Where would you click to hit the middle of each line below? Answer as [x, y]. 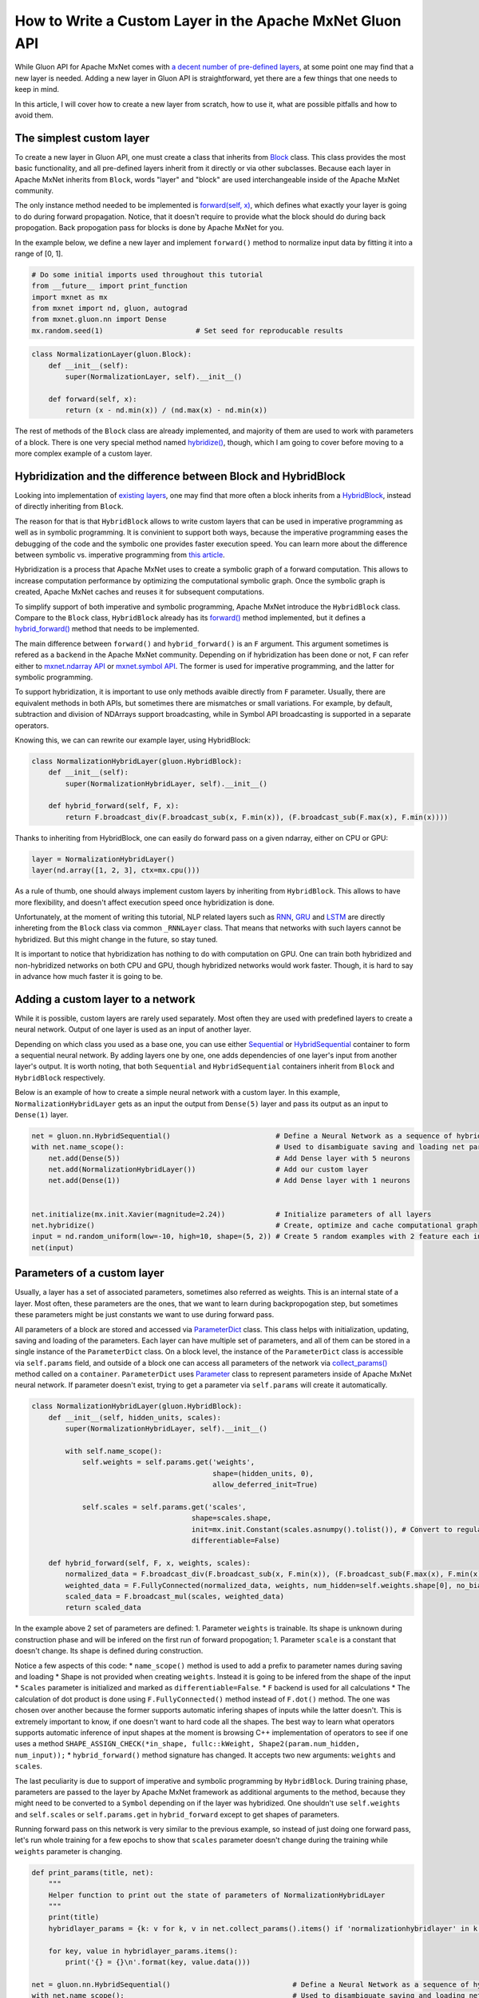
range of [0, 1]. [39, 253]
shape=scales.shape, [232, 1518]
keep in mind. [37, 90]
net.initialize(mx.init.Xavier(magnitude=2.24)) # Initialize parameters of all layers [232, 1214]
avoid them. [34, 115]
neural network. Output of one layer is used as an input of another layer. [133, 1029]
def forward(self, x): [93, 399]
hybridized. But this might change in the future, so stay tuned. [117, 939]
